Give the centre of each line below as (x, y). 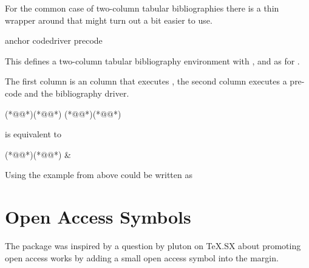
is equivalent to (33, 134)
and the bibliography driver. (77, 93)
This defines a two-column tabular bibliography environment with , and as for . (152, 60)
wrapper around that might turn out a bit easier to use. (109, 20)
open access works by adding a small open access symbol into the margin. (142, 257)
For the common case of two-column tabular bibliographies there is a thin (142, 8)
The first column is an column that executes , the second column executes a (146, 81)
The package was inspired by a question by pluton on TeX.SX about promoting (153, 246)
